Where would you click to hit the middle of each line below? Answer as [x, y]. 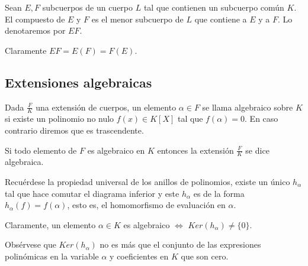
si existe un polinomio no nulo [60, 119]
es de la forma [219, 193]
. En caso [262, 119]
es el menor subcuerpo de [137, 19]
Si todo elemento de [41, 150]
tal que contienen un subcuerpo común [214, 7]
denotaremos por [35, 30]
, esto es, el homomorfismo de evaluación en [146, 205]
